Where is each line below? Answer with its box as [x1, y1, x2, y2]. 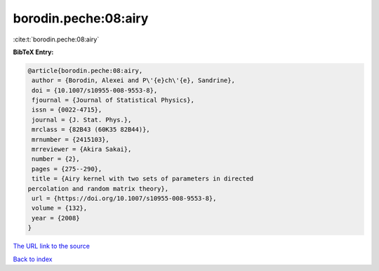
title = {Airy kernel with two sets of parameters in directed [32, 175, 254, 183]
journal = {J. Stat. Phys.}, [32, 116, 132, 124]
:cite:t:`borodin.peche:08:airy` [13, 35, 100, 44]
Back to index [13, 255, 53, 263]
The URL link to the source [13, 242, 91, 251]
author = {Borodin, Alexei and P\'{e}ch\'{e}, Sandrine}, [32, 77, 235, 84]
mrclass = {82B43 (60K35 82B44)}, [32, 126, 150, 133]
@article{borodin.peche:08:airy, [27, 67, 143, 74]
